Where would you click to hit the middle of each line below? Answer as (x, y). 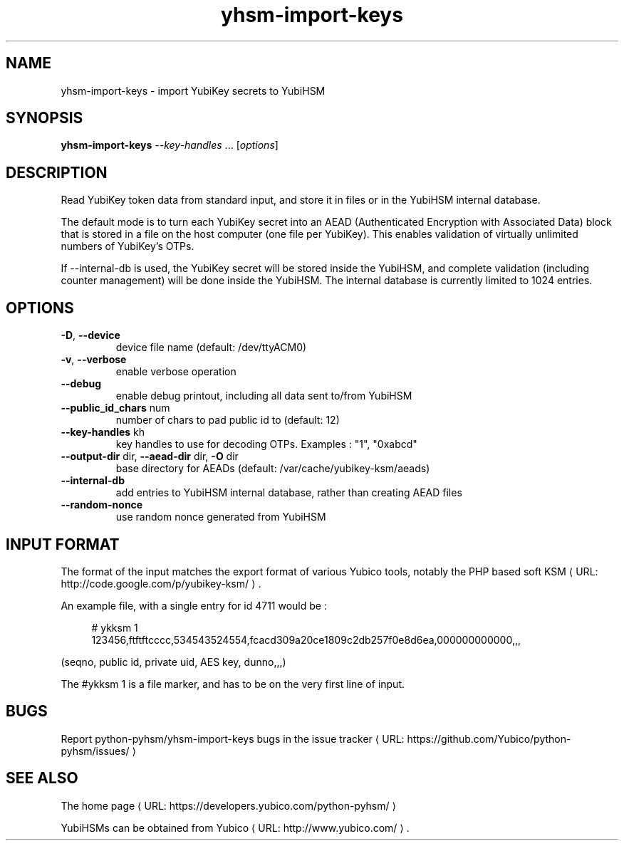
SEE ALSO (42, 778)
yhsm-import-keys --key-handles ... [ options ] (170, 145)
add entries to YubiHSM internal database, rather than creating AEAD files (289, 493)
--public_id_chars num (115, 408)
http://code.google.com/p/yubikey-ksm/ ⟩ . (161, 583)
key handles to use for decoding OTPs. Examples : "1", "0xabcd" (266, 444)
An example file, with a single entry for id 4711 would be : (194, 605)
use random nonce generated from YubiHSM (221, 517)
